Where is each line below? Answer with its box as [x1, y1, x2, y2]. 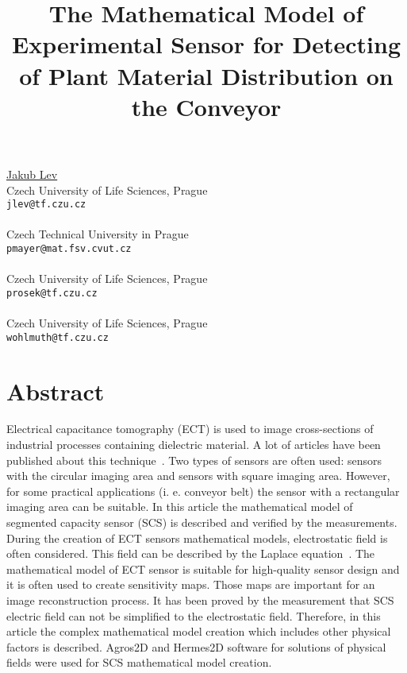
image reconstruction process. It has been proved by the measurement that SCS [6, 591, 394, 608]
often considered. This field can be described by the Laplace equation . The [6, 545, 375, 562]
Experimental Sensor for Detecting [11, 28, 401, 60]
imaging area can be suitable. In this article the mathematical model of [6, 498, 353, 515]
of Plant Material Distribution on [19, 59, 394, 91]
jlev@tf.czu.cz [6, 199, 86, 211]
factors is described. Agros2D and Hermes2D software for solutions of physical [6, 638, 386, 655]
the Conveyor [131, 90, 282, 122]
